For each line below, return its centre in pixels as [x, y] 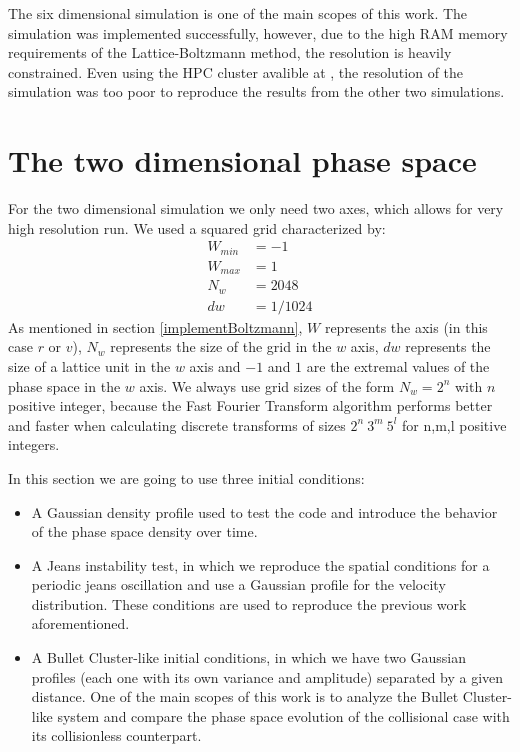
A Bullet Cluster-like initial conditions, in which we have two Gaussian [249, 657]
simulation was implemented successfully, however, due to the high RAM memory [258, 32]
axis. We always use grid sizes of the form [267, 385]
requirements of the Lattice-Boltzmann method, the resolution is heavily [230, 52]
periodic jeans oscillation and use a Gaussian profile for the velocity [238, 584]
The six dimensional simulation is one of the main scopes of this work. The [238, 13]
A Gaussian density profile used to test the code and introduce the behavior [264, 511]
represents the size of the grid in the [221, 346]
